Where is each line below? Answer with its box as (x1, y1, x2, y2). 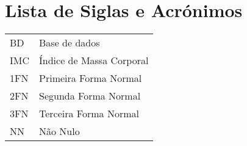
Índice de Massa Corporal (39, 53, 149, 68)
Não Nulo (39, 124, 80, 139)
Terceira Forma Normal (39, 106, 139, 121)
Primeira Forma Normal (39, 71, 142, 86)
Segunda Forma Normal (39, 89, 141, 103)
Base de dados (39, 35, 100, 50)
